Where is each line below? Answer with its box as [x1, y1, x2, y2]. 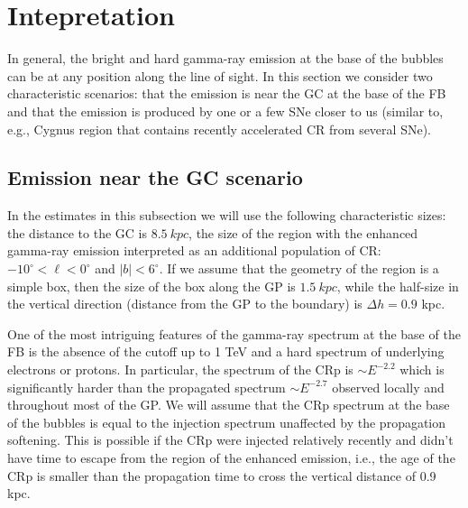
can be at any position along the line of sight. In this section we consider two [7, 66, 433, 85]
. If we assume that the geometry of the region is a [159, 259, 439, 278]
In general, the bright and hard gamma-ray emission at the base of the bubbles [7, 49, 444, 68]
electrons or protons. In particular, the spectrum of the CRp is [7, 360, 353, 379]
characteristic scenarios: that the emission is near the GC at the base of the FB [7, 84, 446, 103]
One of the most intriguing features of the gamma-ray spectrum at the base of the [7, 324, 461, 343]
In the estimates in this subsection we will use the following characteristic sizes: [7, 206, 446, 225]
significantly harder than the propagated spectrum [7, 377, 286, 396]
